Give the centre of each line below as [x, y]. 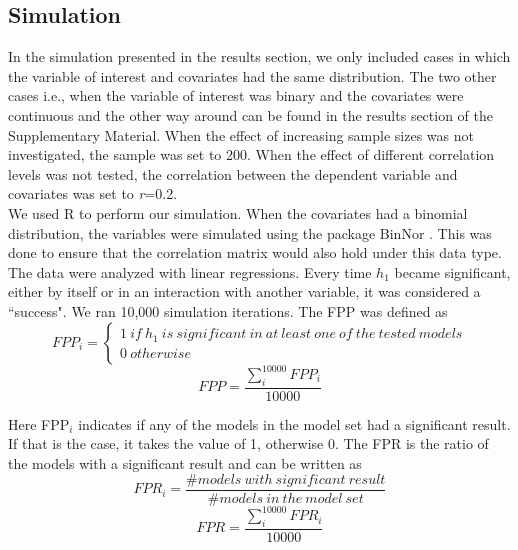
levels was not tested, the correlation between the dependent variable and [233, 173]
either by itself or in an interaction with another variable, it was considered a [244, 291]
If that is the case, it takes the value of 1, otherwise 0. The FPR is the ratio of [248, 443]
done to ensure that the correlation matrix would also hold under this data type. [255, 252]
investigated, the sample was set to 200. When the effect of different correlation [251, 154]
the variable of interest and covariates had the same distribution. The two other [252, 75]
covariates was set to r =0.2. [93, 193]
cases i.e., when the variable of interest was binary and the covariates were [236, 95]
